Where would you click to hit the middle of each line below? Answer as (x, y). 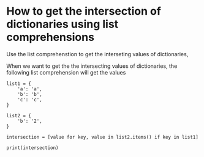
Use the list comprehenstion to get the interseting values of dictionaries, (97, 54)
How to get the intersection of (84, 11)
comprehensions (51, 37)
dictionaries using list (62, 24)
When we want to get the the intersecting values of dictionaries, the (92, 66)
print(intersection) (33, 148)
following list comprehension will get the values (66, 72)
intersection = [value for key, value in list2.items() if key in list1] (103, 137)
